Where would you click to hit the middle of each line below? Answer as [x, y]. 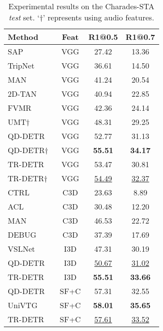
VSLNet [22, 249]
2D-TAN [22, 94]
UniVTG [23, 305]
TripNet [21, 65]
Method [23, 37]
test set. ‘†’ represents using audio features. [81, 17]
